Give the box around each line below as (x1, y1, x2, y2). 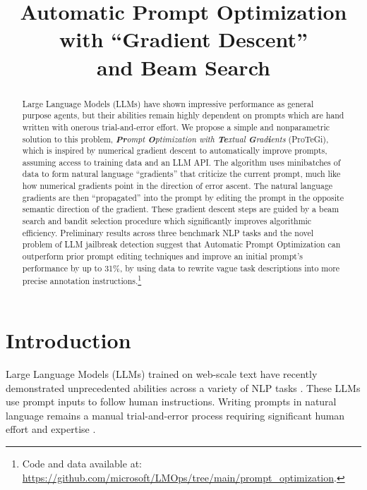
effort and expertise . (6, 422, 96, 436)
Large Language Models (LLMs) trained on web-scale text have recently (6, 366, 318, 381)
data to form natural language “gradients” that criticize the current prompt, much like (22, 168, 341, 180)
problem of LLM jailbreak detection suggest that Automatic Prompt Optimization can (22, 238, 341, 250)
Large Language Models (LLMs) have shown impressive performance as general (22, 97, 314, 109)
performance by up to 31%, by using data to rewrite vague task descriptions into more (22, 262, 340, 274)
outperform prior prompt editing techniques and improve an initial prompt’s (22, 250, 303, 262)
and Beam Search (97, 52, 270, 81)
